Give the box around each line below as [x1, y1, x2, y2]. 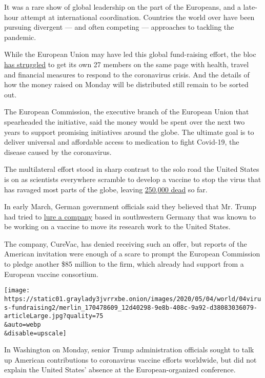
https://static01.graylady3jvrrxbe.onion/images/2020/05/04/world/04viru [4, 295, 261, 303]
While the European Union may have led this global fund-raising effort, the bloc [4, 49, 256, 59]
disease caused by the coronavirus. [4, 146, 112, 157]
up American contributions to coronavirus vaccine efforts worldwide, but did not [4, 354, 257, 365]
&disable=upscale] [4, 329, 67, 337]
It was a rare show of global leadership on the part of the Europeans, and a [4, 2, 241, 12]
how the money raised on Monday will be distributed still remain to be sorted [4, 79, 249, 90]
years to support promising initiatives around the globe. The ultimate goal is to [4, 126, 254, 137]
